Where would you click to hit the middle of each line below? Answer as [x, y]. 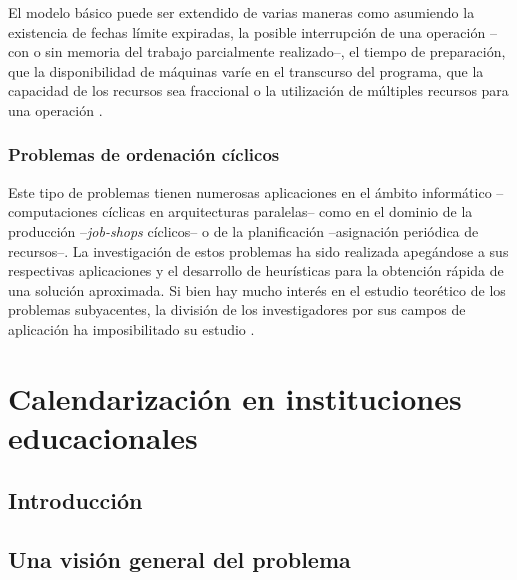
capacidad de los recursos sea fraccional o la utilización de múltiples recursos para [258, 90]
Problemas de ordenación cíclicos [144, 154]
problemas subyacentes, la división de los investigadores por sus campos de [237, 309]
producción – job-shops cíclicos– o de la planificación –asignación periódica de [243, 230]
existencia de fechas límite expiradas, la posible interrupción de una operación [247, 31]
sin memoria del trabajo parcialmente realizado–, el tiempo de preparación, [275, 51]
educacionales [103, 436]
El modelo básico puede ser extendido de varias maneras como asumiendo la [241, 12]
